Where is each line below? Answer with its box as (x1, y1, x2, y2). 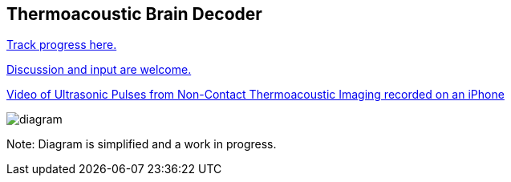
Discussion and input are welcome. (6, 63, 192, 77)
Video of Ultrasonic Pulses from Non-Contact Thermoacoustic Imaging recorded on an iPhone (6, 87, 505, 102)
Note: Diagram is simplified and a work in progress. (6, 137, 277, 152)
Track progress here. (6, 38, 117, 52)
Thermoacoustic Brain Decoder (6, 4, 262, 24)
